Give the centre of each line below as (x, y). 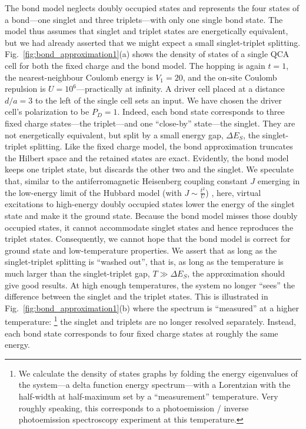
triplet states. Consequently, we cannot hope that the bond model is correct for (148, 239)
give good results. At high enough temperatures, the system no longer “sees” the (150, 285)
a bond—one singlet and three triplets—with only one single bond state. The (144, 19)
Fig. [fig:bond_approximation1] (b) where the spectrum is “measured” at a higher (152, 307)
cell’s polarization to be (47, 112)
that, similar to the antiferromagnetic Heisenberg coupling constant (126, 180)
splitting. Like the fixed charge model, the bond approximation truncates (161, 146)
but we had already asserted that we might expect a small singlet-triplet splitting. (153, 42)
